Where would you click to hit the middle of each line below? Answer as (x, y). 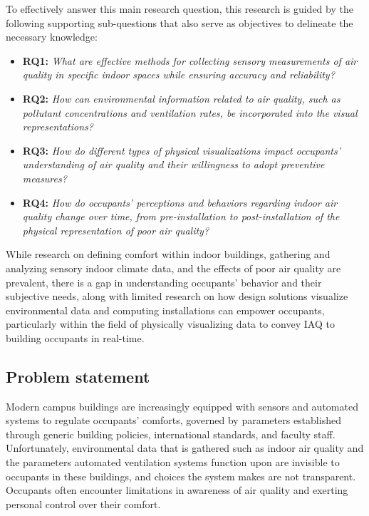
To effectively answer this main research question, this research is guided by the (180, 9)
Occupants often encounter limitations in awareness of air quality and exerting (177, 490)
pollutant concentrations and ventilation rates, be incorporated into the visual (190, 112)
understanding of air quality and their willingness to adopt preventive (173, 164)
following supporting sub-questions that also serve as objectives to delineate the (180, 22)
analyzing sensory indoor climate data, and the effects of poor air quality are (173, 268)
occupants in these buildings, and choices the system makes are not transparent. (181, 476)
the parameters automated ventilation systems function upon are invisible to (173, 462)
